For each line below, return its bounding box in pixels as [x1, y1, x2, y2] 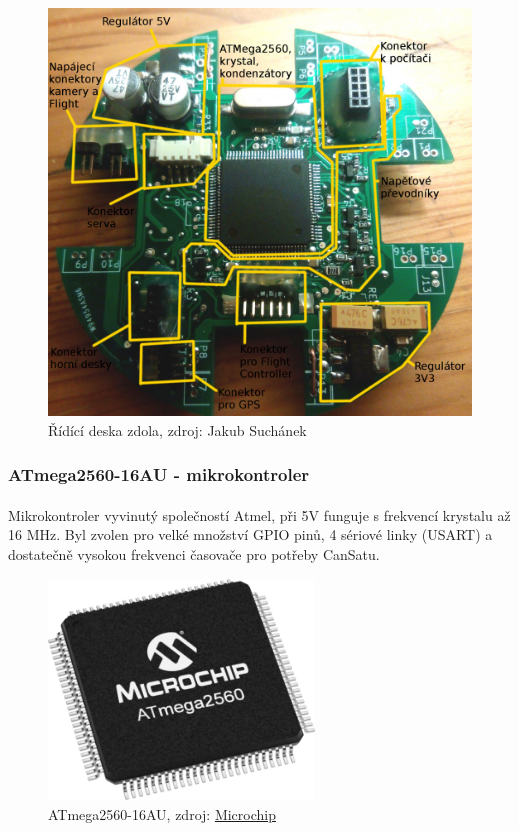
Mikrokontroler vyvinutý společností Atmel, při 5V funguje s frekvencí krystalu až [8, 504, 511, 525]
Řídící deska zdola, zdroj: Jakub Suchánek [48, 419, 307, 440]
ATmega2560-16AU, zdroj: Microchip [48, 803, 276, 824]
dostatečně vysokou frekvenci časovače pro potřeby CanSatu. [8, 544, 380, 565]
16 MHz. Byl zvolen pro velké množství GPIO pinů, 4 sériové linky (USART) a [8, 524, 493, 545]
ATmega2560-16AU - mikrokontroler [8, 462, 310, 487]
